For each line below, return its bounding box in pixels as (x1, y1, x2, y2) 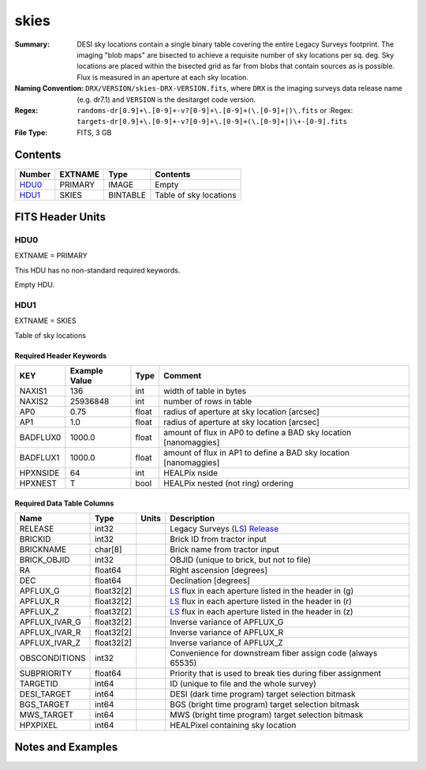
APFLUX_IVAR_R (19, 627, 81, 638)
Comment (163, 370, 201, 381)
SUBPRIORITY (19, 668, 73, 679)
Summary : (14, 39, 50, 49)
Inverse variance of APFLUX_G (170, 617, 284, 628)
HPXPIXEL (19, 719, 58, 731)
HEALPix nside (163, 468, 219, 479)
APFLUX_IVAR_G (19, 617, 82, 628)
